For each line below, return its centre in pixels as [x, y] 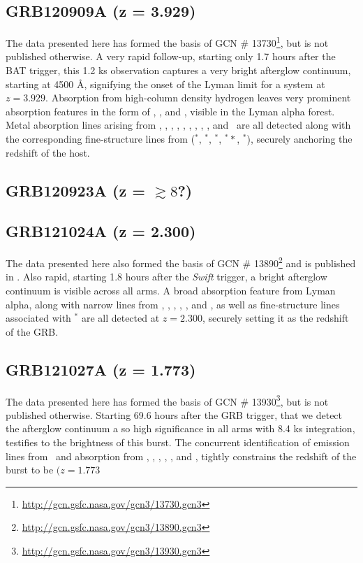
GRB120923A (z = [75, 190]
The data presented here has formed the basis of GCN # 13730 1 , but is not [167, 42]
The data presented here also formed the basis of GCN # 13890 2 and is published [181, 262]
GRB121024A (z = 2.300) [101, 231]
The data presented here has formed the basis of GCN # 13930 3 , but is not [167, 400]
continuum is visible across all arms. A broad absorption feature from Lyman [171, 291]
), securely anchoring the [299, 139]
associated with [38, 318]
